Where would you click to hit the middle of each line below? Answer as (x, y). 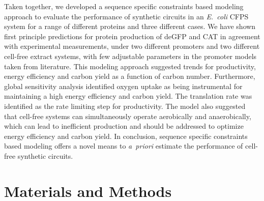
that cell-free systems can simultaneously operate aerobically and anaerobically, (128, 116)
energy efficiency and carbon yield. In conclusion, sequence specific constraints (126, 136)
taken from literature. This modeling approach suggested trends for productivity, (130, 66)
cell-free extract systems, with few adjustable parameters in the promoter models (130, 56)
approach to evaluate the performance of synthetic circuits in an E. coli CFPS (126, 16)
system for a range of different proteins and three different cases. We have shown (130, 26)
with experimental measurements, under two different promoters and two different (132, 46)
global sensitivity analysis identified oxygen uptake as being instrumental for (123, 86)
